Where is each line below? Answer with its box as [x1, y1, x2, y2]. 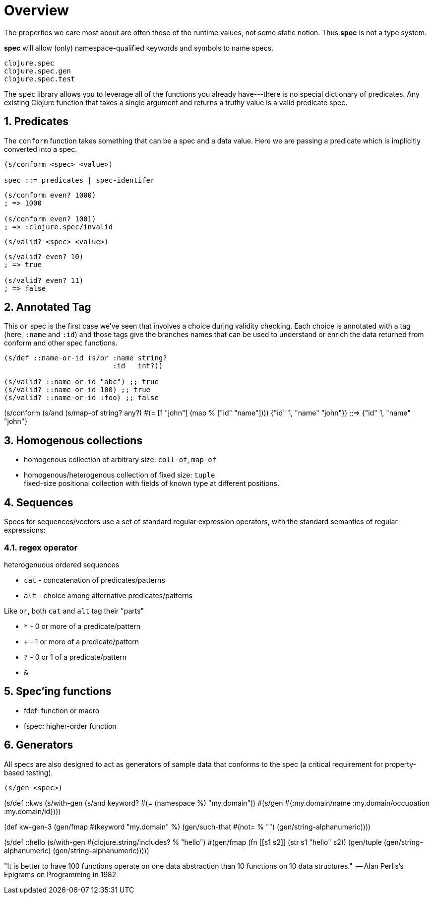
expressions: [4, 526, 46, 535]
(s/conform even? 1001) [4, 214, 96, 223]
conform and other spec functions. [4, 339, 118, 347]
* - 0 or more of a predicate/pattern [24, 622, 141, 630]
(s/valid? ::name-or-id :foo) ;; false [4, 394, 159, 402]
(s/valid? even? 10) [4, 252, 84, 261]
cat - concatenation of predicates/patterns [24, 575, 165, 584]
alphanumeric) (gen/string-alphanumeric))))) [4, 846, 149, 855]
